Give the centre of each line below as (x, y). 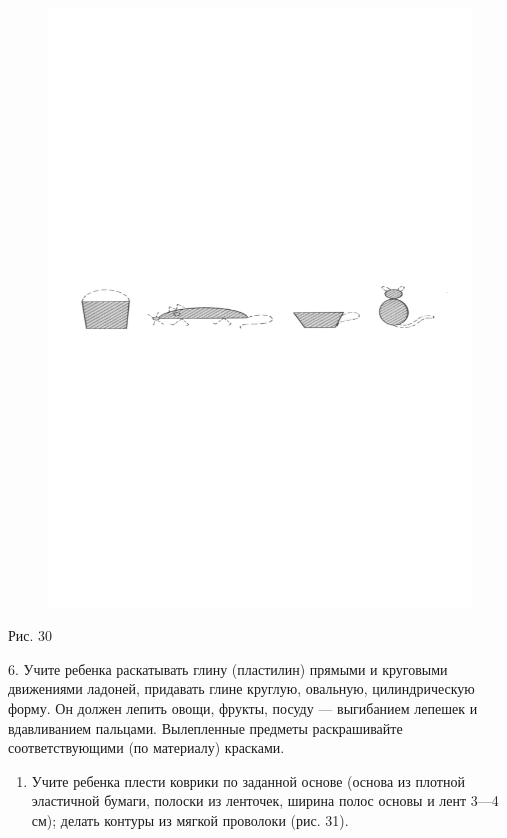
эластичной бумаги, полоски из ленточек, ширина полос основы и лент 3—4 (265, 800)
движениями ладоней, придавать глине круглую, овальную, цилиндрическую (241, 688)
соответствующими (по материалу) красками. (146, 747)
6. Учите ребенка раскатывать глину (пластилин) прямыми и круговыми (228, 668)
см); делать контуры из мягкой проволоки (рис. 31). (190, 820)
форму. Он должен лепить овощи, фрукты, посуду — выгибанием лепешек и (243, 708)
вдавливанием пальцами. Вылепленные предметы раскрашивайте (205, 727)
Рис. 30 (30, 635)
